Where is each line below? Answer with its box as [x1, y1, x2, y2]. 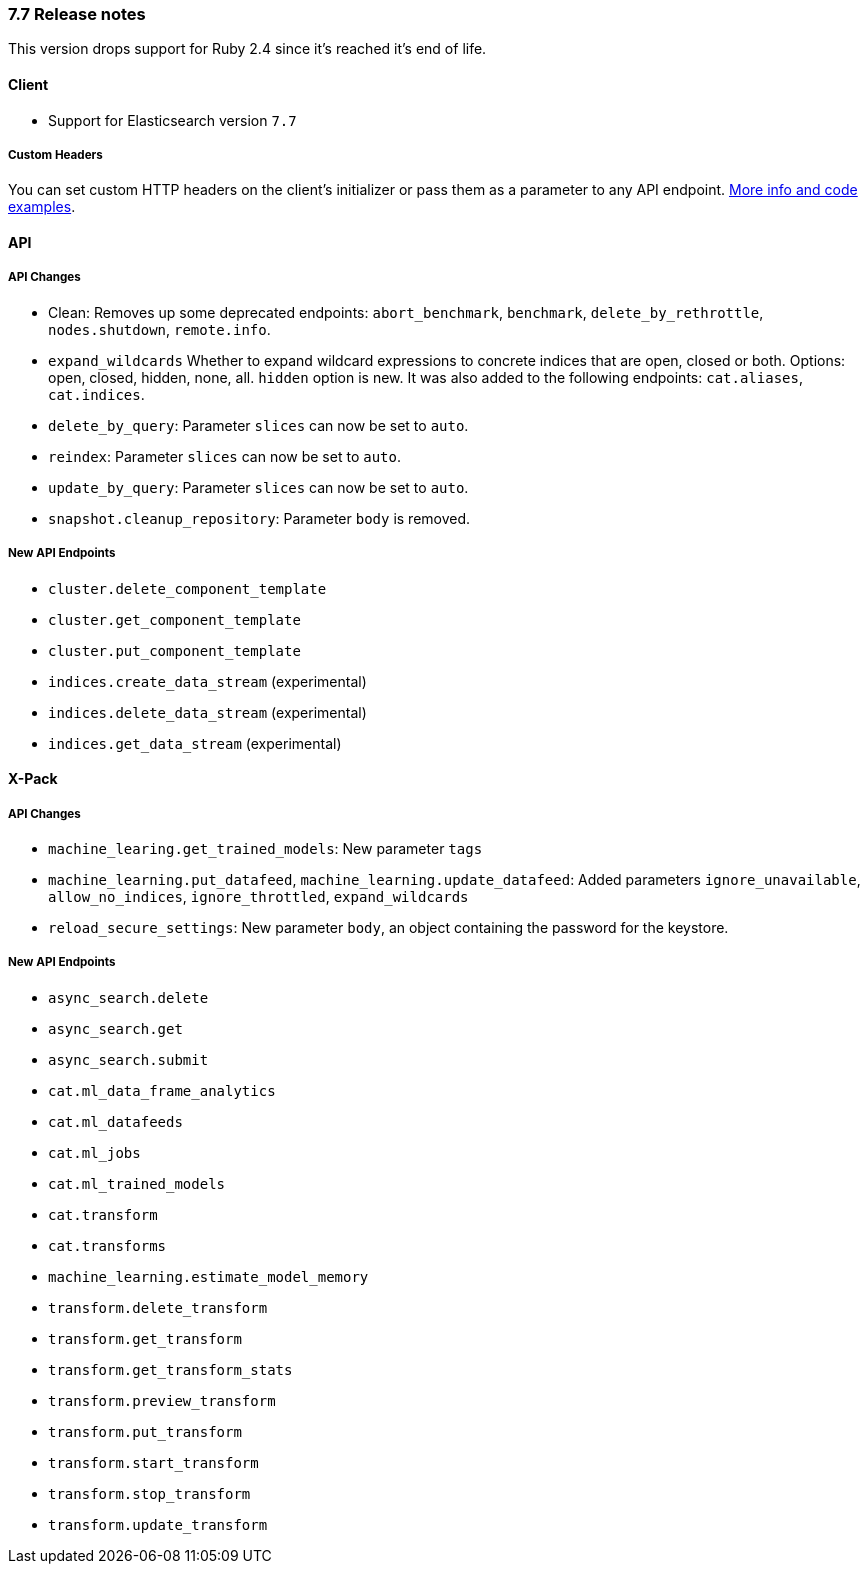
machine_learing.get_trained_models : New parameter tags [48, 839, 483, 857]
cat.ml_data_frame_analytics [48, 1082, 276, 1099]
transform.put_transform [48, 1423, 242, 1440]
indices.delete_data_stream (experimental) [48, 703, 367, 721]
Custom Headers [8, 147, 103, 162]
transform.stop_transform [48, 1485, 251, 1502]
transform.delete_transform [48, 1299, 268, 1316]
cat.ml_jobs [48, 1144, 141, 1161]
